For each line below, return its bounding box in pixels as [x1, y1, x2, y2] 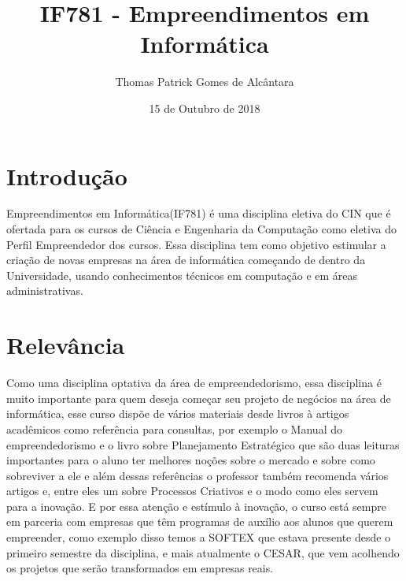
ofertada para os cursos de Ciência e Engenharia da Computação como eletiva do [6, 221, 397, 237]
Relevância [6, 329, 125, 361]
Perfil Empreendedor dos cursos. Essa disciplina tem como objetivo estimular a [6, 236, 386, 252]
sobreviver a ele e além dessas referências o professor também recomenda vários [6, 467, 389, 483]
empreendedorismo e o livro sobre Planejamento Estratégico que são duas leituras [6, 436, 400, 453]
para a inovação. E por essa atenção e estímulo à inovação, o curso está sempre [6, 497, 386, 514]
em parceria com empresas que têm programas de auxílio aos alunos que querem [6, 513, 393, 530]
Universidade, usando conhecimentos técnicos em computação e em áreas [6, 266, 358, 283]
